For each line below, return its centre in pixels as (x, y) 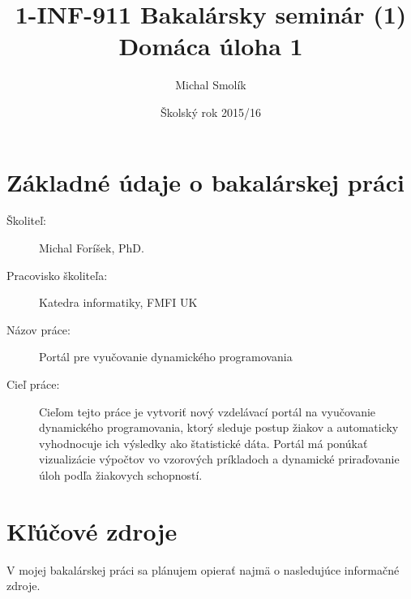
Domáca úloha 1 (211, 46)
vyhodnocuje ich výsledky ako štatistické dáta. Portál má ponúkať (203, 443)
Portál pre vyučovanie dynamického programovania (166, 357)
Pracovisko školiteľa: (57, 275)
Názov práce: (39, 329)
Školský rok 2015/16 (211, 112)
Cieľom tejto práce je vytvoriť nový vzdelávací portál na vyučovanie (208, 411)
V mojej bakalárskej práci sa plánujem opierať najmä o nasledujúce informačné (203, 569)
